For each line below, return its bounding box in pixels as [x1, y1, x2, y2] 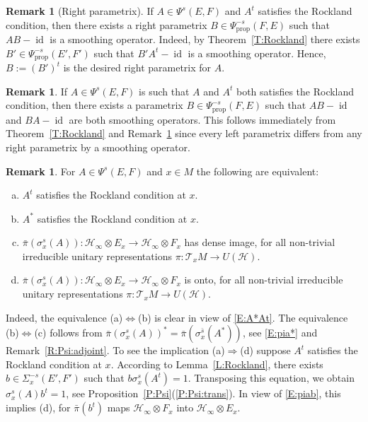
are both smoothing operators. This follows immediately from [69, 112, 336, 127]
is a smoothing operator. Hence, [188, 45, 326, 60]
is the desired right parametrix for [63, 60, 212, 75]
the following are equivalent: [196, 163, 319, 178]
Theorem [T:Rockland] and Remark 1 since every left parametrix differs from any [6, 126, 362, 141]
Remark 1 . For [6, 163, 76, 178]
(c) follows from [34, 325, 103, 340]
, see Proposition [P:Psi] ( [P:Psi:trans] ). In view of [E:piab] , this [66, 386, 341, 401]
